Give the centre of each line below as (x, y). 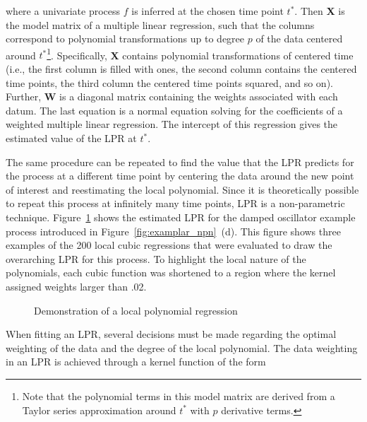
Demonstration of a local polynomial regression (136, 310)
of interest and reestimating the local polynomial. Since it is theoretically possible (182, 189)
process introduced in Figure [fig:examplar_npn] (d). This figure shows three (173, 231)
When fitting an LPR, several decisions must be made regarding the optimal (171, 334)
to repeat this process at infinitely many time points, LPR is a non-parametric (175, 203)
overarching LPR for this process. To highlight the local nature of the (156, 258)
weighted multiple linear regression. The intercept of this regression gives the (172, 124)
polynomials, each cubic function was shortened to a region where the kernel (171, 272)
